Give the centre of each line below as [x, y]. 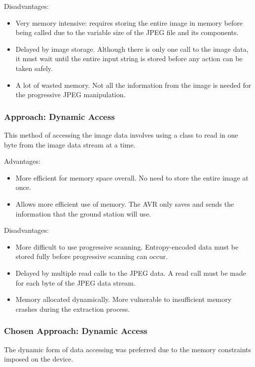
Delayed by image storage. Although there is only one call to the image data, [132, 49]
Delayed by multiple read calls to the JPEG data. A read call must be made [131, 273]
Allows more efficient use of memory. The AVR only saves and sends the [125, 203]
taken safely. [34, 68]
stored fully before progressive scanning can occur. [91, 256]
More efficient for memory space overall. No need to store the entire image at [132, 177]
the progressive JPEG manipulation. [71, 94]
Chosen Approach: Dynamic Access [76, 331]
